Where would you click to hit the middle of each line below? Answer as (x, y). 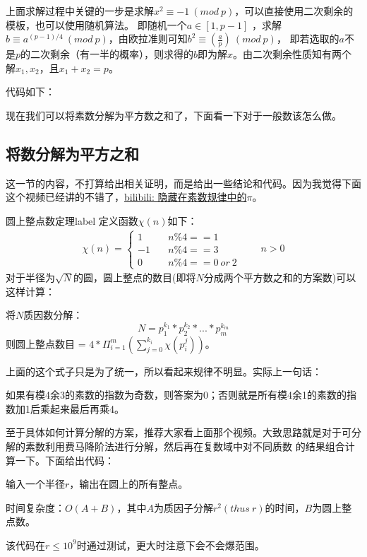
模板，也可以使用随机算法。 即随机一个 (96, 24)
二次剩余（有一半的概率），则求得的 (112, 54)
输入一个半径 (35, 484)
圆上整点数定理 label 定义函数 (72, 220)
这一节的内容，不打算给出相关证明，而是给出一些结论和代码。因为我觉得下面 (183, 183)
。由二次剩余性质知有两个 (293, 54)
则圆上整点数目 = (46, 343)
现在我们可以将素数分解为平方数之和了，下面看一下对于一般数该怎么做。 (174, 115)
